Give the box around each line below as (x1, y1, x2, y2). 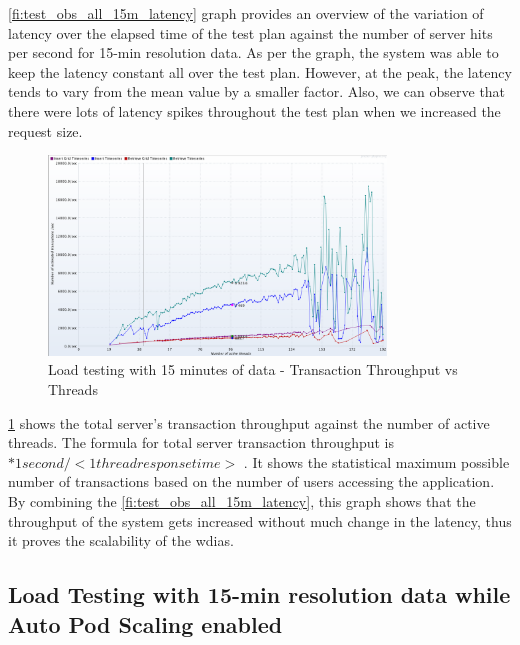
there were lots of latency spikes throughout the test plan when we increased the (8, 100, 501, 121)
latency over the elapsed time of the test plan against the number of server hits (8, 22, 493, 43)
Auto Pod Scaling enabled (8, 608, 283, 639)
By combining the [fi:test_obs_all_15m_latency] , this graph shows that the (8, 491, 476, 512)
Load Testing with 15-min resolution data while (8, 579, 511, 610)
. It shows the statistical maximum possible (243, 451, 510, 472)
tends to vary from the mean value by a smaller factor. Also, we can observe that (8, 81, 506, 102)
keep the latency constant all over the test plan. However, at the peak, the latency (8, 61, 512, 82)
